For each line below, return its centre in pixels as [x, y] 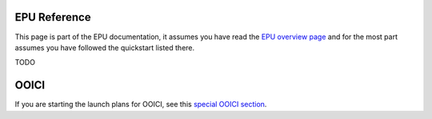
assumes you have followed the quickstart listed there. [105, 47]
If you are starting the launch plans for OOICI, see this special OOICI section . [141, 105]
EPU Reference [53, 17]
